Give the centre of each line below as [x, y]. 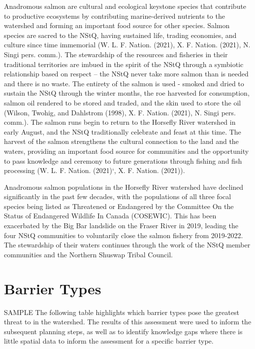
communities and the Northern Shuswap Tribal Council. [88, 254]
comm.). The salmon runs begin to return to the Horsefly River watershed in [120, 122]
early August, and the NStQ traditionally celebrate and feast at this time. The [123, 131]
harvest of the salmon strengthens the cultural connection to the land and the [121, 141]
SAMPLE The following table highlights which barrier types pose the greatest [122, 312]
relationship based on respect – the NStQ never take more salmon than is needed [126, 74]
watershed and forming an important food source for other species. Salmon [117, 25]
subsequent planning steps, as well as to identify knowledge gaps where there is [123, 331]
